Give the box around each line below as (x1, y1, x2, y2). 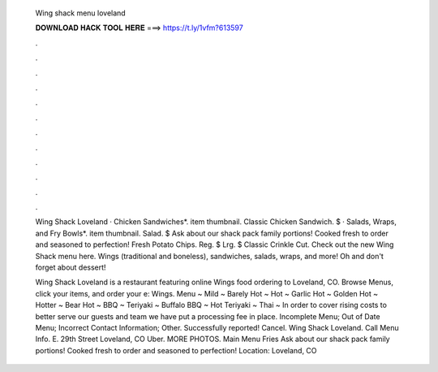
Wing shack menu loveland (35, 8, 126, 18)
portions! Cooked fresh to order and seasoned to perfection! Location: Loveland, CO (35, 345, 317, 355)
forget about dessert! (35, 262, 106, 272)
